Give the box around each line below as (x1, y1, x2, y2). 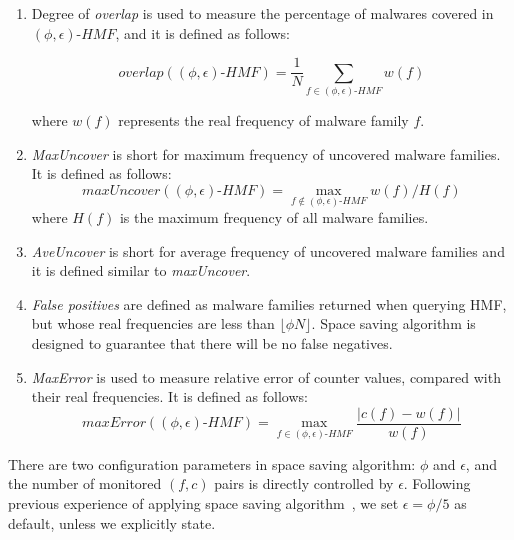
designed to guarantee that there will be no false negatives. (31, 333, 393, 354)
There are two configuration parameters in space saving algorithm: (8, 453, 416, 474)
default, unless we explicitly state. (8, 512, 216, 533)
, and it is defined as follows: (115, 22, 290, 43)
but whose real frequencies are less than (31, 313, 275, 334)
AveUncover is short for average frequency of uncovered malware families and (31, 240, 505, 261)
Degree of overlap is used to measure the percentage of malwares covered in (31, 3, 494, 23)
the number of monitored (8, 473, 162, 494)
